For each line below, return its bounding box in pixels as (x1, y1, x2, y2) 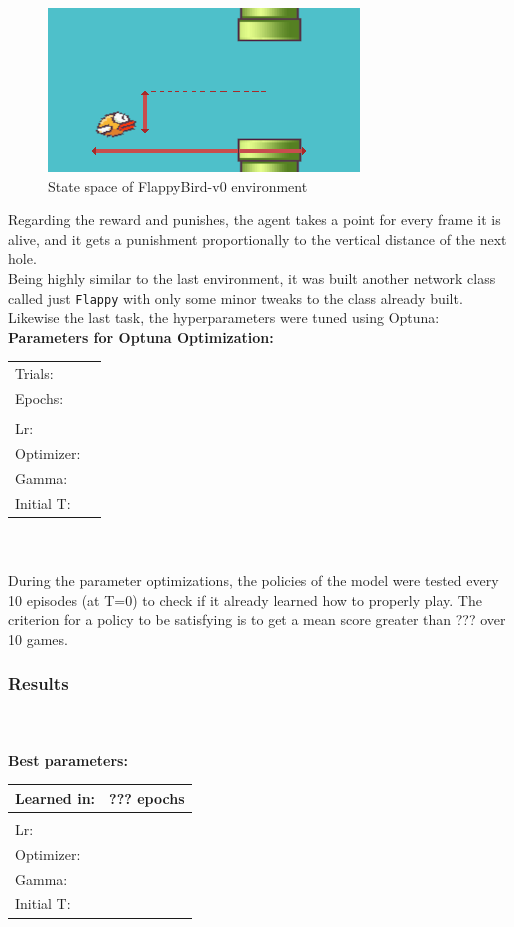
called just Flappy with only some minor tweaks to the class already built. (8, 287, 463, 308)
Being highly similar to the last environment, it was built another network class (8, 267, 496, 288)
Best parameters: (8, 749, 128, 770)
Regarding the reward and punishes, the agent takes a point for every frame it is (8, 209, 501, 230)
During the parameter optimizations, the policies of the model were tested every (8, 569, 499, 590)
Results (8, 671, 69, 696)
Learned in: (15, 787, 96, 808)
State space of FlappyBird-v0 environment (48, 175, 308, 196)
